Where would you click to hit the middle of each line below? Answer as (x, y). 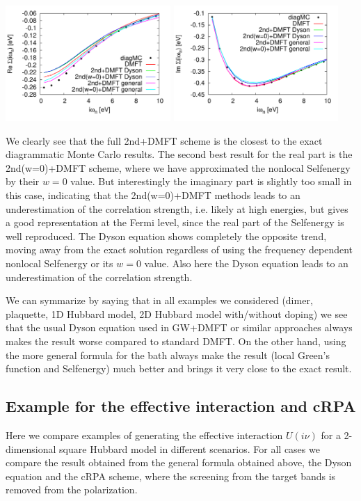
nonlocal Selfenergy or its (59, 263)
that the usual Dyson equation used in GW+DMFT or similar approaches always (179, 327)
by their (23, 181)
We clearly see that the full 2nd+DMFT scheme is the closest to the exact (164, 140)
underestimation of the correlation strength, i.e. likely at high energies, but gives (177, 208)
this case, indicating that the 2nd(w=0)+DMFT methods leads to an (153, 195)
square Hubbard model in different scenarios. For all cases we (190, 448)
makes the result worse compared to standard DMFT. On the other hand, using (176, 341)
